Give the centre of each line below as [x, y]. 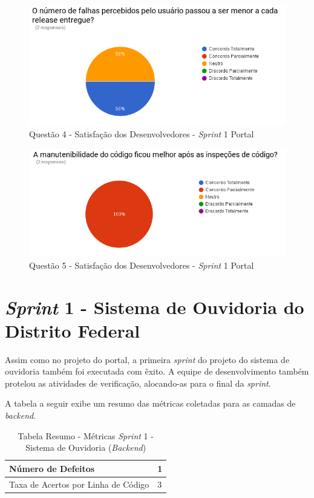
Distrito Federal [73, 330]
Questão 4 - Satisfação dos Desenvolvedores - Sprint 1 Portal [142, 134]
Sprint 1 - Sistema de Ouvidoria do [155, 307]
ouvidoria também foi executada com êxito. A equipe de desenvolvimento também [157, 371]
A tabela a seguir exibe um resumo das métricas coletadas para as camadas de [150, 403]
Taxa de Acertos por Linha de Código [79, 484]
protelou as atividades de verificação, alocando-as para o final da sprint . [138, 383]
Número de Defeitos [52, 468]
